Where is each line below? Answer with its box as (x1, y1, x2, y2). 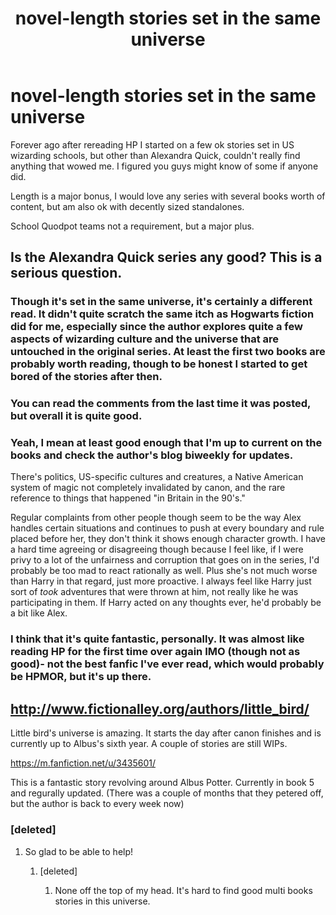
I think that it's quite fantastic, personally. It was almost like (10, 632, 305, 646)
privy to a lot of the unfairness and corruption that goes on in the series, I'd (10, 554, 320, 566)
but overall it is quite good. (10, 409, 143, 423)
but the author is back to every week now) (10, 798, 185, 810)
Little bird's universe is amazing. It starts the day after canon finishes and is (10, 727, 322, 739)
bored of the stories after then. (10, 370, 163, 384)
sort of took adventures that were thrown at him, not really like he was (10, 586, 299, 598)
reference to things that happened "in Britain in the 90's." (10, 492, 246, 504)
